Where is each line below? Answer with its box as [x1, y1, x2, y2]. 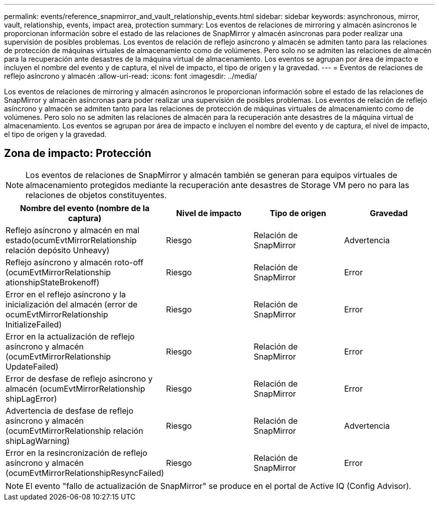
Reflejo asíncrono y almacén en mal [6, 225, 140, 235]
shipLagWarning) [6, 435, 70, 446]
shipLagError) [6, 393, 57, 404]
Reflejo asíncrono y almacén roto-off [6, 257, 144, 267]
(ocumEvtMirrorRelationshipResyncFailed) [6, 467, 164, 478]
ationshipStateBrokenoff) [6, 277, 100, 287]
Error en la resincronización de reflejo [6, 447, 147, 458]
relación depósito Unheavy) [6, 245, 110, 255]
